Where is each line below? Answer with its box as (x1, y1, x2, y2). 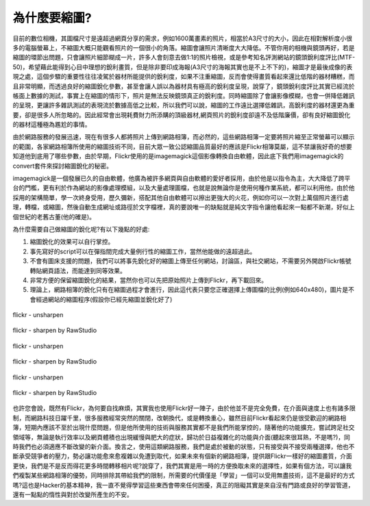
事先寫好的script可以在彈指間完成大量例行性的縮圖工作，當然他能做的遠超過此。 (29, 247, 256, 255)
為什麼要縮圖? (12, 10, 92, 25)
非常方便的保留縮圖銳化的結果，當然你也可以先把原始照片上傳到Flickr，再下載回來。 (29, 276, 267, 284)
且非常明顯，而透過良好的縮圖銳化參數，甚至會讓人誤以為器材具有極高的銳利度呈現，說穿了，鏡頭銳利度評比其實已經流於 (12, 82, 355, 90)
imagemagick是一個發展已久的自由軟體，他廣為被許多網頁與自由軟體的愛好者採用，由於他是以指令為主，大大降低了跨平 (12, 175, 351, 183)
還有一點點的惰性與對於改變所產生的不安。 (12, 490, 133, 498)
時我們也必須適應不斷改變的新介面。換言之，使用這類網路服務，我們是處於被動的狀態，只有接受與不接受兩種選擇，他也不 (12, 442, 355, 451)
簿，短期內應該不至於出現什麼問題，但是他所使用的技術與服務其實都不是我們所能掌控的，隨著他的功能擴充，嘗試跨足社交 (12, 423, 355, 431)
